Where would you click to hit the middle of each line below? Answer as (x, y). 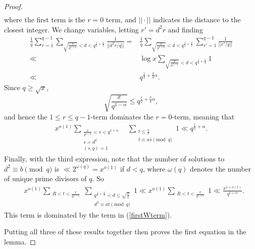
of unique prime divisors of (45, 178)
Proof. (13, 6)
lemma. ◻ (20, 241)
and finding (185, 29)
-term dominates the (122, 117)
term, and (121, 19)
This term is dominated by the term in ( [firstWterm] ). (88, 214)
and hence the (26, 117)
